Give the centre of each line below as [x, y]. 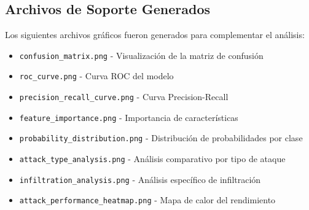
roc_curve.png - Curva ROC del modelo [96, 76]
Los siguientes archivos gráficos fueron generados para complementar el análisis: [155, 35]
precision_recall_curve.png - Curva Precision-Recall [124, 97]
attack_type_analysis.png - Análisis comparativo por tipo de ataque [152, 159]
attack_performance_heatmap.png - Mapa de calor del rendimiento [147, 200]
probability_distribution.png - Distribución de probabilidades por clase [161, 138]
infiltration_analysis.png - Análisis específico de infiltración [140, 179]
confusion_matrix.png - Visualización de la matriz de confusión [141, 55]
